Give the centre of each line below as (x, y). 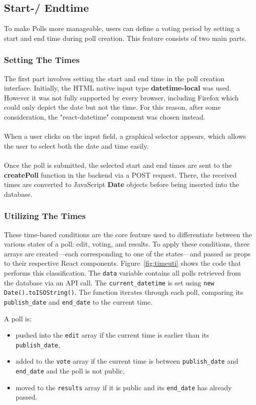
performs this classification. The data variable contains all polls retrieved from (123, 272)
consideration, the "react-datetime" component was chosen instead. (105, 116)
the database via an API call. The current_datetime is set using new (109, 282)
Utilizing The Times (45, 216)
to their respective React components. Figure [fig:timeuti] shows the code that (123, 263)
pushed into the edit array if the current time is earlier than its (112, 335)
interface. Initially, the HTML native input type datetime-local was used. (118, 88)
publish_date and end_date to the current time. (78, 301)
